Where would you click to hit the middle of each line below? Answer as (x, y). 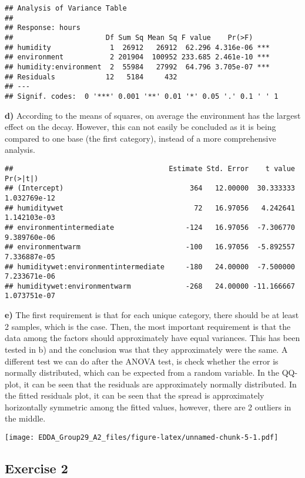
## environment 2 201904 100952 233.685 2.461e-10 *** (138, 57)
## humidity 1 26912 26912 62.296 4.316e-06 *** (138, 47)
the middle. (25, 418)
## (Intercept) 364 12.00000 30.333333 (150, 188)
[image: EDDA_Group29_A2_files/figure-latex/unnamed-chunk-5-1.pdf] (142, 438)
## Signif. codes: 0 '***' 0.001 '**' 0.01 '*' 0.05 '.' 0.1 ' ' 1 (142, 96)
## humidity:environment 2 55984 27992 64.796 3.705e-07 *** (138, 67)
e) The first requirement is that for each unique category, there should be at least (152, 315)
